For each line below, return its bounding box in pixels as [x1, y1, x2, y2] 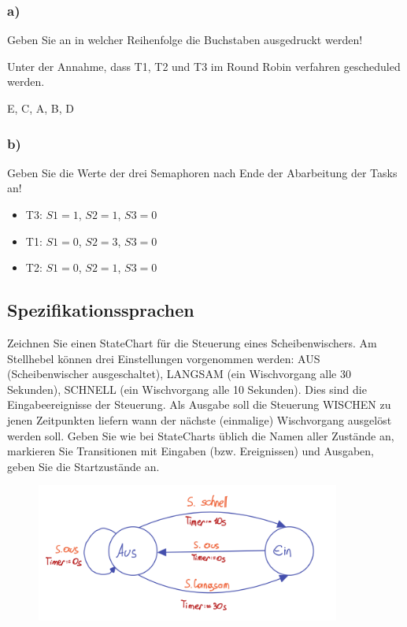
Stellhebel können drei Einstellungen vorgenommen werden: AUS [7, 350, 320, 366]
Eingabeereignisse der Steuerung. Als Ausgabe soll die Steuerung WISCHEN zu [7, 396, 391, 413]
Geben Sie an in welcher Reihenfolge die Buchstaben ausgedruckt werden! [7, 32, 363, 48]
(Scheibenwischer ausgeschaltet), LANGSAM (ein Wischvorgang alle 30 [7, 365, 351, 382]
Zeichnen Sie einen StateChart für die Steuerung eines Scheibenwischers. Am [7, 334, 377, 351]
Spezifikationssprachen [7, 298, 194, 322]
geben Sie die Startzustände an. [7, 458, 160, 474]
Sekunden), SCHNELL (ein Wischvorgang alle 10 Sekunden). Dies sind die [7, 380, 367, 397]
